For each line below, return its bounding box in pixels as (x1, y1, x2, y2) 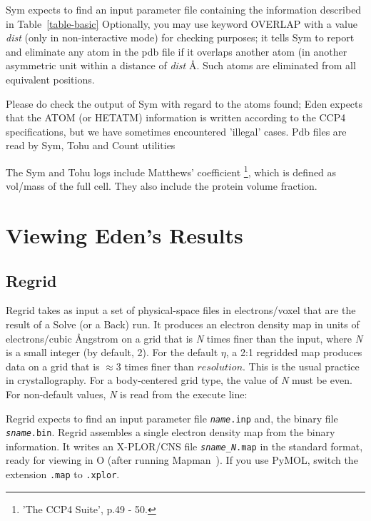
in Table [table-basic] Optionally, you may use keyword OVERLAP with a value (6, 16, 357, 31)
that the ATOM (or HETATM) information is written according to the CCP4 (6, 110, 346, 125)
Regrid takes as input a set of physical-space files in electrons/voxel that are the (6, 303, 356, 318)
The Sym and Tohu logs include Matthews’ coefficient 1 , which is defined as (6, 162, 337, 179)
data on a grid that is (6, 358, 100, 373)
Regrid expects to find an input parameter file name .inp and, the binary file (6, 410, 338, 425)
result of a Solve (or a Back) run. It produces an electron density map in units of (6, 316, 360, 331)
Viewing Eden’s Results (6, 220, 243, 249)
